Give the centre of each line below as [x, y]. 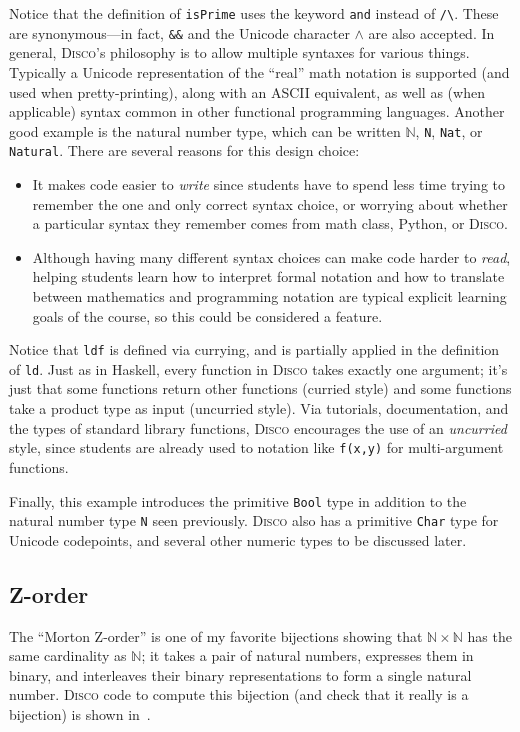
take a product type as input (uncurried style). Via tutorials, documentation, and [259, 408]
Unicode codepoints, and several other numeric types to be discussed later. [238, 539]
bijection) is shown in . [80, 713]
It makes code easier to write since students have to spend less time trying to [268, 184]
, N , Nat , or [449, 130]
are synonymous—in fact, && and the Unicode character [179, 32]
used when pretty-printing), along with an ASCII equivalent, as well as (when [247, 91]
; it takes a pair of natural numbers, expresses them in [307, 655]
